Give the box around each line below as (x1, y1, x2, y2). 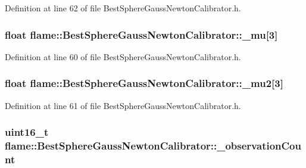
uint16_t (5, 125, 49, 139)
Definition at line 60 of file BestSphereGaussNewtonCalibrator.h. (5, 50, 241, 63)
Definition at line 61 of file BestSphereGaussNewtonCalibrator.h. (5, 99, 241, 111)
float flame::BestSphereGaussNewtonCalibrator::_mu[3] (5, 27, 278, 42)
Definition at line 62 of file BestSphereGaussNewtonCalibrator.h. (5, 2, 241, 14)
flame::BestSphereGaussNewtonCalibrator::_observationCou (5, 138, 301, 153)
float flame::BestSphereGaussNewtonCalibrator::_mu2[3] (5, 76, 283, 91)
